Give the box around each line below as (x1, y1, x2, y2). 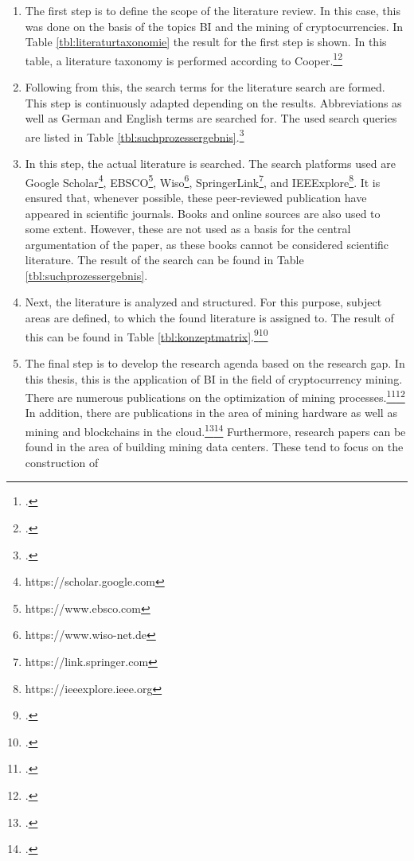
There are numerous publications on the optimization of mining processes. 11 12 (25, 387, 405, 405)
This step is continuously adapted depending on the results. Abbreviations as (25, 94, 402, 111)
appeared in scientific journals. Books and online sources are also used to (25, 205, 381, 221)
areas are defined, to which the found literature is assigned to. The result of (25, 310, 394, 326)
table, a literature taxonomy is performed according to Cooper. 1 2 (25, 49, 342, 68)
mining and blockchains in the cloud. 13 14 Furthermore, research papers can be (25, 420, 406, 439)
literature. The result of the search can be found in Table (25, 251, 304, 268)
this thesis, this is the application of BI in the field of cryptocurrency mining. (25, 370, 403, 387)
